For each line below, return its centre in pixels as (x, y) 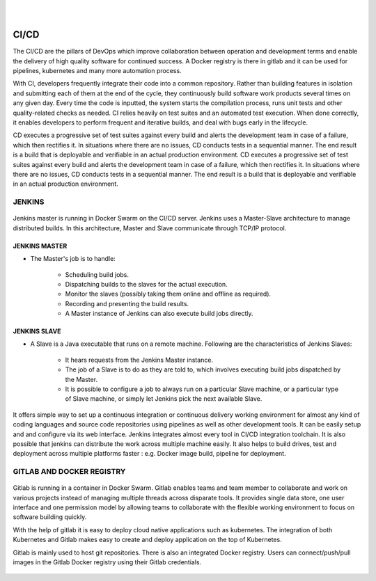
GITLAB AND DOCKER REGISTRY (69, 472)
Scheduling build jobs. (97, 274)
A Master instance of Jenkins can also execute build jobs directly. (159, 314)
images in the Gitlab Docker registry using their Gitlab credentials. (107, 562)
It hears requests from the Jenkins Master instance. (139, 360)
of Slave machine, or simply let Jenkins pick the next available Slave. (164, 399)
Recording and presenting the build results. (127, 303)
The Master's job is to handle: (73, 259)
